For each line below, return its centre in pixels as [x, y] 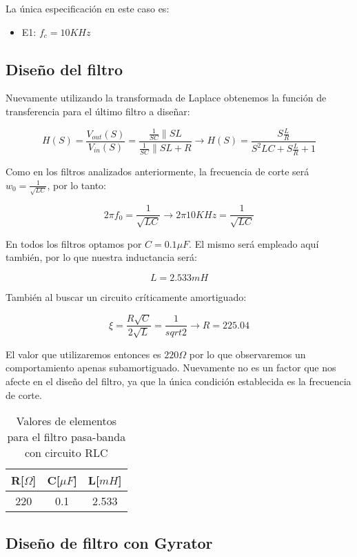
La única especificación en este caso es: [88, 8]
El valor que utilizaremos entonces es [83, 354]
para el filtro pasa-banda [67, 437]
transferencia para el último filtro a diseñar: [98, 111]
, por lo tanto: [77, 185]
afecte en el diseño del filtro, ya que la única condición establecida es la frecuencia [178, 381]
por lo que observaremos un [247, 354]
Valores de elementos [67, 421]
